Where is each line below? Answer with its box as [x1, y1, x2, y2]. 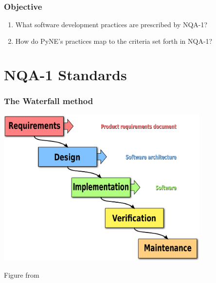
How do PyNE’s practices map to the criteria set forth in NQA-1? [15, 35, 213, 46]
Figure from [4, 269, 39, 280]
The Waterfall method [4, 94, 93, 106]
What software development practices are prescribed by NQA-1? [15, 19, 208, 30]
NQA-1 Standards [4, 64, 127, 84]
